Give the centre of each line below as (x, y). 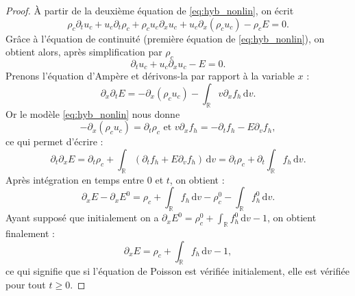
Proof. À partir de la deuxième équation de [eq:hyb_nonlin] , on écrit (150, 10)
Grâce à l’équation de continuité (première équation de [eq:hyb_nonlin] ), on (165, 38)
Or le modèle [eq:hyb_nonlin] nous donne (93, 113)
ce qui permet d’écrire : (54, 141)
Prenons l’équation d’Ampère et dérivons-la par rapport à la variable (150, 76)
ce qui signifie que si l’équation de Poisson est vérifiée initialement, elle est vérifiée (177, 271)
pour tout (26, 284)
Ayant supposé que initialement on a (82, 218)
